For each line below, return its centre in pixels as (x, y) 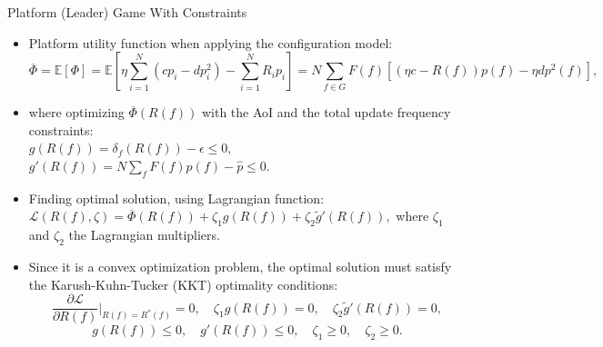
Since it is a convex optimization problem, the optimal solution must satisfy (240, 266)
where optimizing (76, 112)
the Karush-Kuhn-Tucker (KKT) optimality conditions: (183, 284)
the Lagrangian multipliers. (144, 235)
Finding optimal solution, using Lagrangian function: (176, 198)
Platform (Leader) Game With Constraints (127, 12)
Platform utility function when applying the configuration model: (211, 42)
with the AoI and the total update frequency (326, 112)
